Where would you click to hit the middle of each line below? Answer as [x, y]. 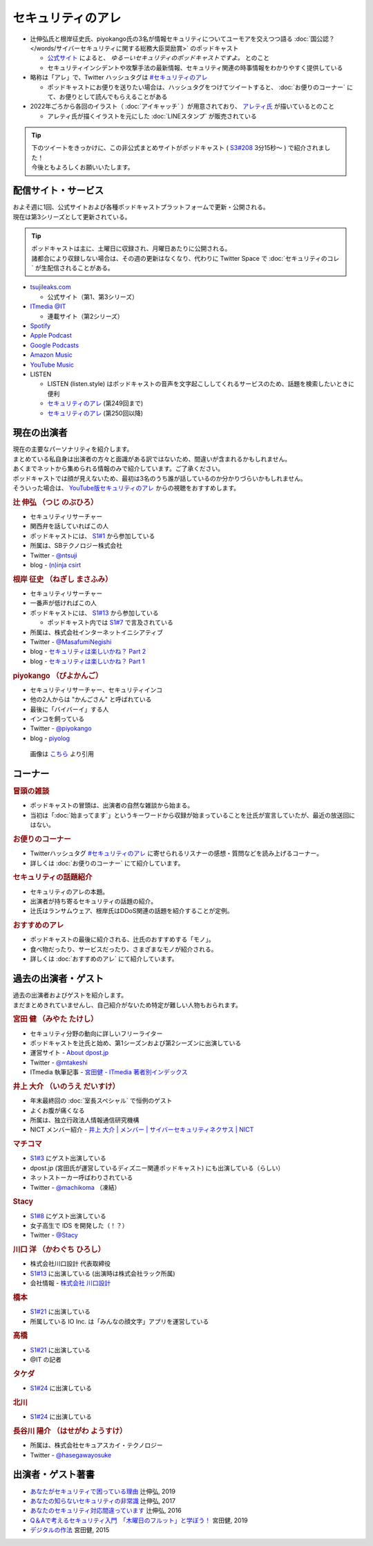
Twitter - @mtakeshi [59, 1062]
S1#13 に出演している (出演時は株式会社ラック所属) [103, 1273]
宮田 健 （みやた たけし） [55, 1019]
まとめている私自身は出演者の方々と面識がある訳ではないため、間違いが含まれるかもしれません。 [152, 459]
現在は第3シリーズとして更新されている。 [72, 217]
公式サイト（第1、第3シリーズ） [93, 297]
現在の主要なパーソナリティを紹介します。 [73, 449]
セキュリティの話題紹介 [52, 877]
